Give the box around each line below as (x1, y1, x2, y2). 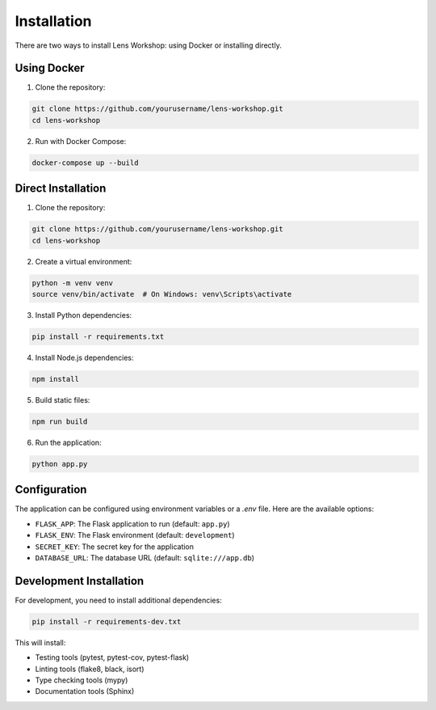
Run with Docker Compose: (35, 136, 127, 146)
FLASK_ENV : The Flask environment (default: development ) (35, 530, 235, 540)
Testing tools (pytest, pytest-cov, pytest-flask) (35, 653, 190, 662)
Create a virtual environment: (35, 256, 132, 266)
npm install (31, 374, 80, 383)
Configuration (15, 483, 87, 497)
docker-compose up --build (31, 158, 139, 167)
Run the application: (35, 437, 102, 447)
